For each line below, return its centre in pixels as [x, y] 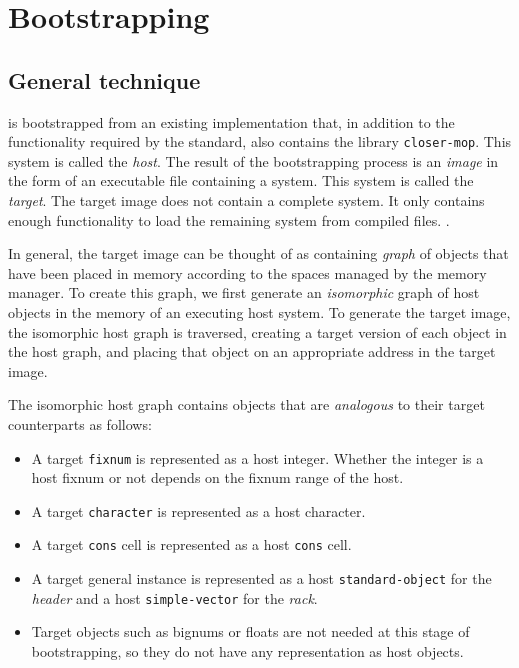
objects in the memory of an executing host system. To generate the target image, [259, 311]
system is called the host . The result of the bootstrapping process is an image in [253, 160]
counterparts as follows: [80, 423]
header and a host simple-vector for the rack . [174, 597]
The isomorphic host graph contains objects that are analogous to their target [246, 404]
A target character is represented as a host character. [198, 510]
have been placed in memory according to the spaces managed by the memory [247, 272]
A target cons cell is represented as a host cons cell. [191, 544]
